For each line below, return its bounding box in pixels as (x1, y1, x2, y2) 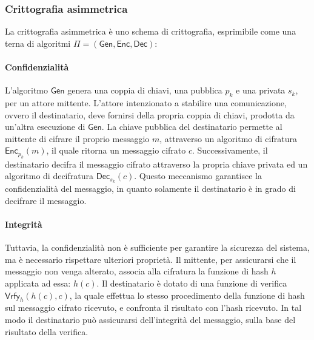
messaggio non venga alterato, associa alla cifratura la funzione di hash (5, 265, 269, 277)
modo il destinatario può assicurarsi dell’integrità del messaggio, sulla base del (5, 313, 296, 325)
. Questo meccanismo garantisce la (134, 169, 262, 182)
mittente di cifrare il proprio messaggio (5, 132, 150, 144)
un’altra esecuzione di (5, 120, 85, 133)
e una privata (236, 84, 286, 97)
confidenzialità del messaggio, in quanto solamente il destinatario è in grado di (5, 182, 296, 195)
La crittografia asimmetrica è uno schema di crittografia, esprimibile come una (5, 25, 296, 38)
